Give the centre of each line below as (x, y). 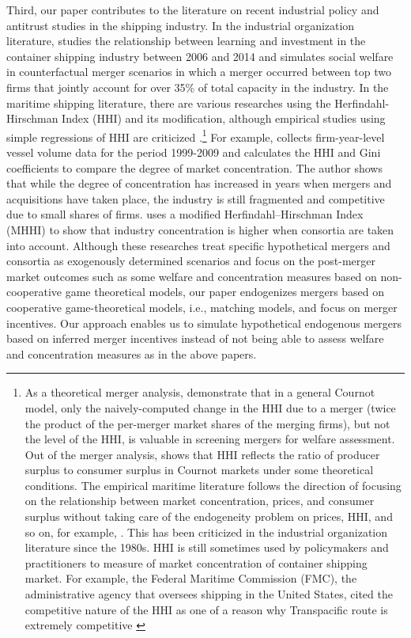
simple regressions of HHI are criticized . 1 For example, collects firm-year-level (196, 135)
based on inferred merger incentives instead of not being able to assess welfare (195, 338)
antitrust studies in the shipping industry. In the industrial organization (181, 25)
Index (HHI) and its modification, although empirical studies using (224, 118)
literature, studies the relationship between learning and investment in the (186, 41)
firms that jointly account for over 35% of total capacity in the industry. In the (198, 87)
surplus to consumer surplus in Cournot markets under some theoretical (199, 470)
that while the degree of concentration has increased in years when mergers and (199, 183)
